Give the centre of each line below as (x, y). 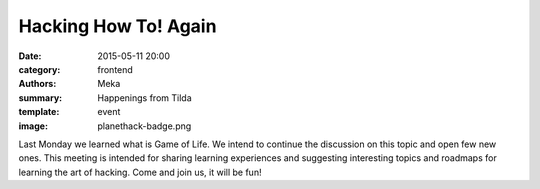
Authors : (37, 84)
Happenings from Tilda (144, 97)
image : (33, 126)
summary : (40, 97)
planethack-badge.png (144, 126)
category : (39, 69)
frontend (115, 69)
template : (39, 112)
